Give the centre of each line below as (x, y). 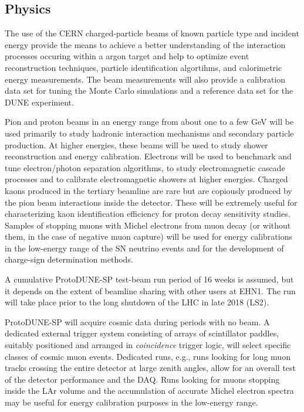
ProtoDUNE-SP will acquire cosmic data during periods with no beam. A (137, 321)
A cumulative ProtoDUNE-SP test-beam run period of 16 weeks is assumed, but (149, 279)
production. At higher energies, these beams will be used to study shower (136, 144)
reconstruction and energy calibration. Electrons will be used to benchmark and (148, 156)
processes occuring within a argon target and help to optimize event (127, 56)
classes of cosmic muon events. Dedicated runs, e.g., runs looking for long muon (148, 356)
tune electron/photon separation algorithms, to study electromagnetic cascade (145, 167)
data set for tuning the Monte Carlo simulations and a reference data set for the (149, 91)
